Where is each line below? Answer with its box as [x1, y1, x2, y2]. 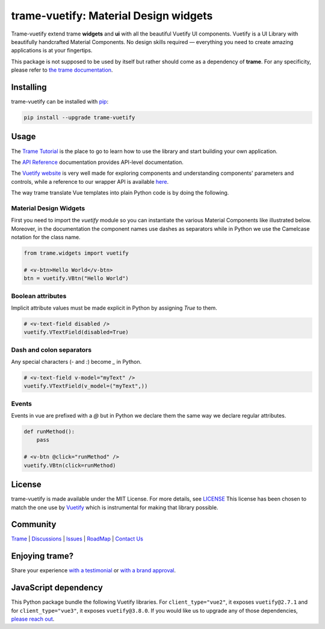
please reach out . [11, 615, 55, 623]
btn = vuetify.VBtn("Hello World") [23, 275, 129, 282]
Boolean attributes [11, 292, 67, 300]
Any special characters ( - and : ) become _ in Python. [11, 358, 141, 365]
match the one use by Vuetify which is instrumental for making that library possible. [11, 504, 218, 511]
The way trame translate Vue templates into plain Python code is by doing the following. [11, 189, 229, 196]
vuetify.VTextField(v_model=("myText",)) [23, 383, 148, 390]
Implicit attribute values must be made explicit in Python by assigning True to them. [11, 304, 218, 311]
